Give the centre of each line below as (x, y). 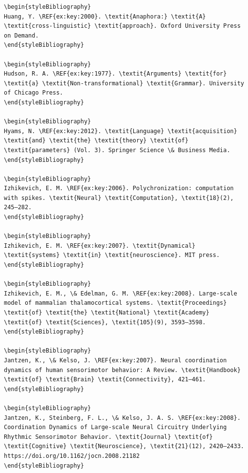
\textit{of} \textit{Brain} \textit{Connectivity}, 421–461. (105, 380)
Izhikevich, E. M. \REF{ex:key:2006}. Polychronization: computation (119, 188)
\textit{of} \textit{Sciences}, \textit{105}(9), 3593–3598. (105, 322)
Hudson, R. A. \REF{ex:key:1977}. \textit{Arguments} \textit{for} (115, 74)
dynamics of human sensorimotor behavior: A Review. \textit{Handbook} (122, 370)
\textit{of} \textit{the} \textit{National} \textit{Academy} (107, 313)
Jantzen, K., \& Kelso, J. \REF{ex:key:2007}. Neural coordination (115, 360)
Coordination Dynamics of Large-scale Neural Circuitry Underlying (115, 427)
